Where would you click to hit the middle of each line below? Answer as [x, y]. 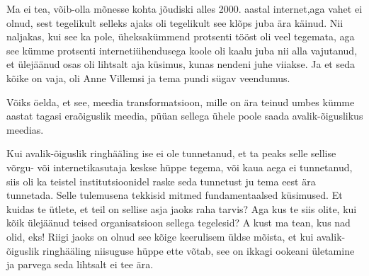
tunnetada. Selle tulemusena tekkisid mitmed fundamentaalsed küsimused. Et [175, 195]
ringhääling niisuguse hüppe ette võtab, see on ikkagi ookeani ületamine [199, 250]
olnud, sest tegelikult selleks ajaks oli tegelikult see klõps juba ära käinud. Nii [175, 22]
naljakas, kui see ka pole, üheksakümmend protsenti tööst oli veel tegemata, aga [181, 36]
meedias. [25, 129]
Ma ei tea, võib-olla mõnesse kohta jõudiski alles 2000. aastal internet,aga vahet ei [184, 8]
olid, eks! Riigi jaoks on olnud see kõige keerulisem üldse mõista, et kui [160, 236]
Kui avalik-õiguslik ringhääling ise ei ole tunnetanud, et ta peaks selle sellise [171, 153]
